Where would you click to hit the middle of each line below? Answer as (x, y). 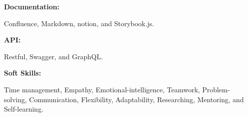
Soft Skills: (23, 73)
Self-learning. (24, 109)
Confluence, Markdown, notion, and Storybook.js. (79, 23)
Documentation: (32, 6)
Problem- (216, 89)
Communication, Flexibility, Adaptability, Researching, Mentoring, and (137, 99)
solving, (16, 99)
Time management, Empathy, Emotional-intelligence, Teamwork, (102, 89)
